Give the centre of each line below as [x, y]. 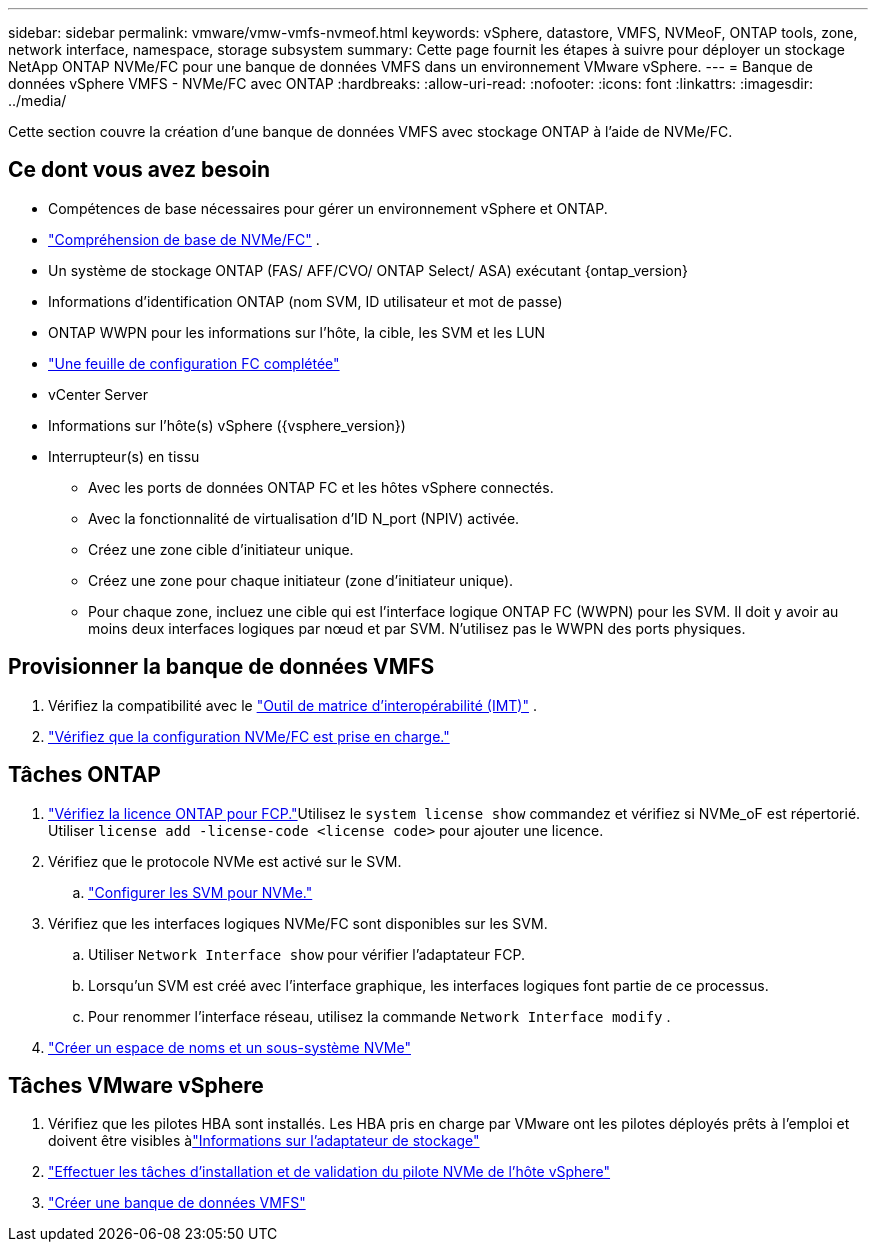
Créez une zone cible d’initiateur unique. [221, 549]
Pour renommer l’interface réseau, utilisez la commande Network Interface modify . [379, 1016]
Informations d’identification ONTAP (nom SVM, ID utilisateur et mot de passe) [305, 301]
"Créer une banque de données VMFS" [177, 1203]
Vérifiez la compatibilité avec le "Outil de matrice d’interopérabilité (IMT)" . [292, 705]
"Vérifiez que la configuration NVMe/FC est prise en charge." [249, 736]
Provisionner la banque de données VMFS [221, 667]
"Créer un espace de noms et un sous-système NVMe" [229, 1047]
